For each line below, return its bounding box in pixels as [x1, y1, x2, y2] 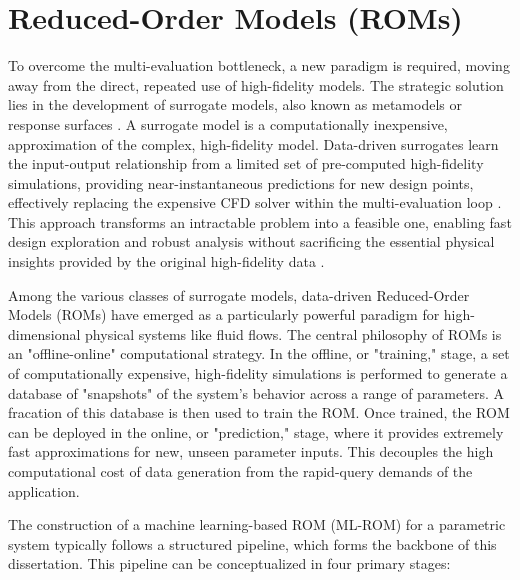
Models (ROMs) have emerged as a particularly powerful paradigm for [8, 304, 440, 325]
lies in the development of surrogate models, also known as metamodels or [8, 94, 462, 115]
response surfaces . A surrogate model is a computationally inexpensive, [8, 113, 448, 134]
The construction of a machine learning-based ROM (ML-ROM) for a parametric [8, 514, 506, 535]
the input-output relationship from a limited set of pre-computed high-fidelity [8, 153, 484, 174]
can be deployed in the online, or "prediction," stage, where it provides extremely [8, 421, 504, 442]
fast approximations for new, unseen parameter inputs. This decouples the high [8, 441, 494, 462]
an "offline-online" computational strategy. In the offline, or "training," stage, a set [8, 343, 510, 364]
